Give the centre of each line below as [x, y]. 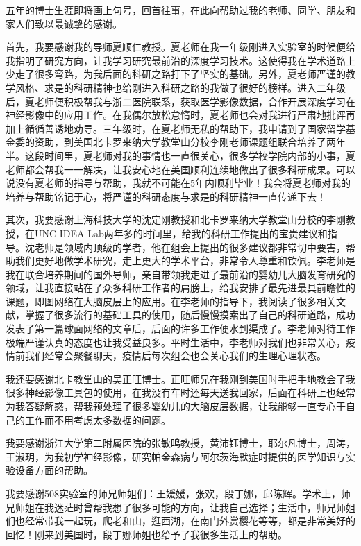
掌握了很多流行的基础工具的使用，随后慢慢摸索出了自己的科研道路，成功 [190, 315]
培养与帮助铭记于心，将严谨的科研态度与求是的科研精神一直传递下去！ [166, 196]
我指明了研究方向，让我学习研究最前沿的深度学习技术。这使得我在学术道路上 [180, 60]
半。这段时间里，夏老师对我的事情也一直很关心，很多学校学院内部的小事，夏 [180, 155]
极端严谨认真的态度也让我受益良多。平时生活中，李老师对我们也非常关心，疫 [180, 342]
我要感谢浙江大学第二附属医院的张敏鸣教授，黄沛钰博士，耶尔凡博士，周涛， [180, 443]
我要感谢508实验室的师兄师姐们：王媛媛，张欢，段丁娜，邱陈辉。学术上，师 [178, 493]
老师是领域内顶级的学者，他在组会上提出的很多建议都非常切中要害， [190, 247]
